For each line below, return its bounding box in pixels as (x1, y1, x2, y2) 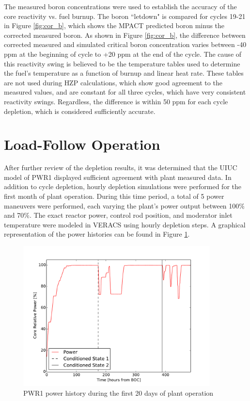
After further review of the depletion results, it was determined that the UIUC (4, 162, 237, 173)
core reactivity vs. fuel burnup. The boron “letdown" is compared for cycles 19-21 (4, 11, 246, 21)
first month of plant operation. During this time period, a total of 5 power (4, 191, 224, 201)
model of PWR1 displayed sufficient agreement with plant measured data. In (4, 172, 232, 182)
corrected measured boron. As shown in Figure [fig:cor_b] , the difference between (4, 30, 246, 40)
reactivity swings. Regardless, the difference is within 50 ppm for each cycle (4, 96, 228, 106)
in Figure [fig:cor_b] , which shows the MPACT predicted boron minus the (4, 20, 225, 31)
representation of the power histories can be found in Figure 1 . (4, 229, 190, 239)
